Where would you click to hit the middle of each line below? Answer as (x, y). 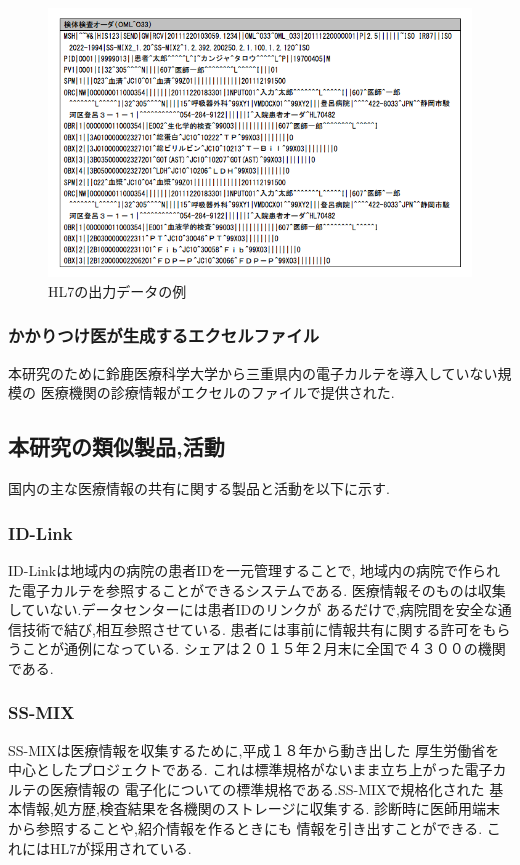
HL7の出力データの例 (117, 290)
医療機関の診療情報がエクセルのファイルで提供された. (217, 392)
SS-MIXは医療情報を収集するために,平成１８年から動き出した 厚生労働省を (254, 749)
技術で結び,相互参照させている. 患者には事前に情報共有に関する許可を (252, 628)
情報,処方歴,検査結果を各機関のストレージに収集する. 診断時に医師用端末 (261, 808)
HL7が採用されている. (120, 847)
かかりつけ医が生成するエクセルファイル (163, 335)
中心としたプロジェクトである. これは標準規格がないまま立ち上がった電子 (250, 769)
